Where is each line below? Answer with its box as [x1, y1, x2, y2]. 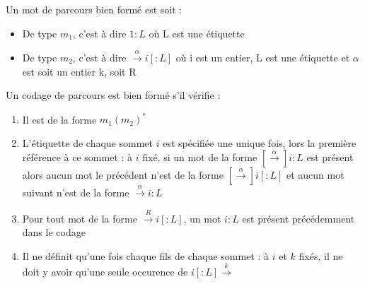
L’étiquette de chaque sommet [22, 135, 153, 150]
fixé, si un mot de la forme [142, 150, 257, 165]
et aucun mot [286, 167, 344, 182]
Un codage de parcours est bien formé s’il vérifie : [6, 88, 221, 102]
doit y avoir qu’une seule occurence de [22, 264, 188, 279]
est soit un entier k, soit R [22, 64, 137, 78]
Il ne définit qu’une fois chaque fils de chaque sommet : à [22, 248, 270, 263]
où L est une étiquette [149, 25, 245, 40]
